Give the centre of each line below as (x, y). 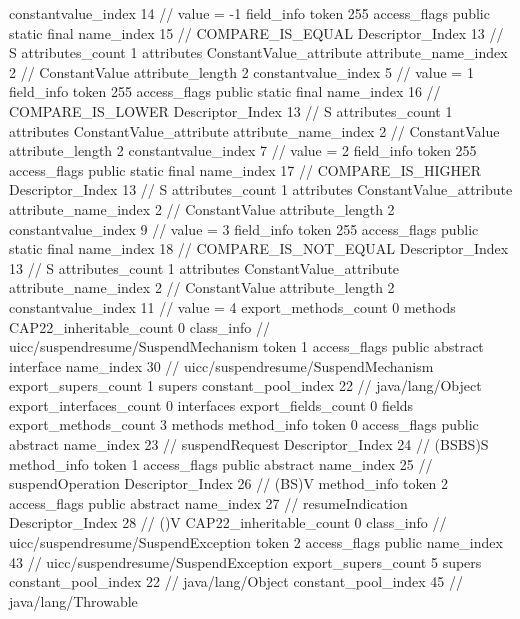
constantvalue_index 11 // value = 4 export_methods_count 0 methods (232, 306)
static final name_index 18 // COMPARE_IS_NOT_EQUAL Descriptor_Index (259, 248)
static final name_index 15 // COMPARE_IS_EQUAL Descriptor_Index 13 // (256, 32)
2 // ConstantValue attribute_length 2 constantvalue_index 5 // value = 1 (241, 71)
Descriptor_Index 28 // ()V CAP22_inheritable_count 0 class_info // (228, 522)
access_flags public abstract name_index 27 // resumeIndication (208, 502)
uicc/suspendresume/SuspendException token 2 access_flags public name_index (256, 542)
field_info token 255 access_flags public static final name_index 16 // (225, 91)
